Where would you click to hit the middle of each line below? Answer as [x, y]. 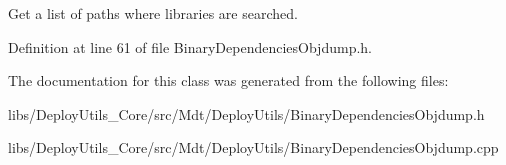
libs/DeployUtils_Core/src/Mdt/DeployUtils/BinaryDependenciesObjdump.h [246, 113]
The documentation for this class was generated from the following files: [228, 80]
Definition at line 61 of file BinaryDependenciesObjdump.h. [190, 46]
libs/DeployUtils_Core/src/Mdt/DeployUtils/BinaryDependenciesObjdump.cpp [253, 147]
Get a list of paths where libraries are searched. [153, 13]
